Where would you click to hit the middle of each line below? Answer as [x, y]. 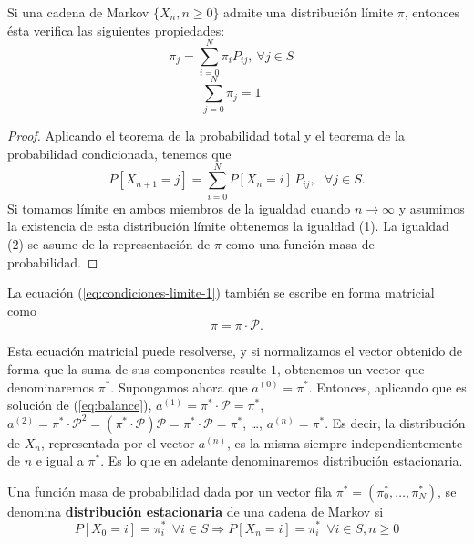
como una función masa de [300, 243]
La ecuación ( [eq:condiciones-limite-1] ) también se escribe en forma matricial [221, 293]
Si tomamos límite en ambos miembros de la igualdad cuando [179, 208]
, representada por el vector [118, 442]
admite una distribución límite [309, 12]
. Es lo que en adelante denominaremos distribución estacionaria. [282, 460]
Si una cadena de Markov [78, 12]
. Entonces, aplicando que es [387, 387]
